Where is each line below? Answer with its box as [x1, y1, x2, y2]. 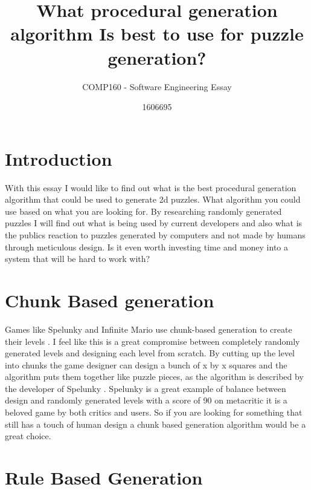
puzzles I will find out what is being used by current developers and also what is [5, 217, 303, 229]
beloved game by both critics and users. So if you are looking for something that [5, 406, 303, 419]
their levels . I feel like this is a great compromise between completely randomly [5, 335, 300, 347]
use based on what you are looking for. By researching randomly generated [5, 204, 282, 217]
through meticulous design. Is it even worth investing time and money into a [5, 240, 288, 253]
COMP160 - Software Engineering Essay [82, 80, 232, 93]
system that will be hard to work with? [5, 252, 150, 265]
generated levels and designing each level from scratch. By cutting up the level [5, 347, 295, 359]
